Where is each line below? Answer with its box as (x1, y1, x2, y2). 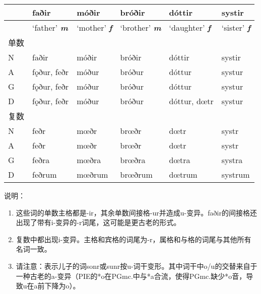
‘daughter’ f (169, 22, 211, 33)
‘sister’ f (221, 22, 251, 33)
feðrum (32, 169, 57, 180)
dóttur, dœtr (169, 95, 214, 107)
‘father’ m (32, 22, 68, 33)
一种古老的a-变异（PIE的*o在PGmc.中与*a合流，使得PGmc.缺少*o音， (16, 270, 246, 281)
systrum (221, 169, 250, 180)
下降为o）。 (44, 280, 80, 291)
